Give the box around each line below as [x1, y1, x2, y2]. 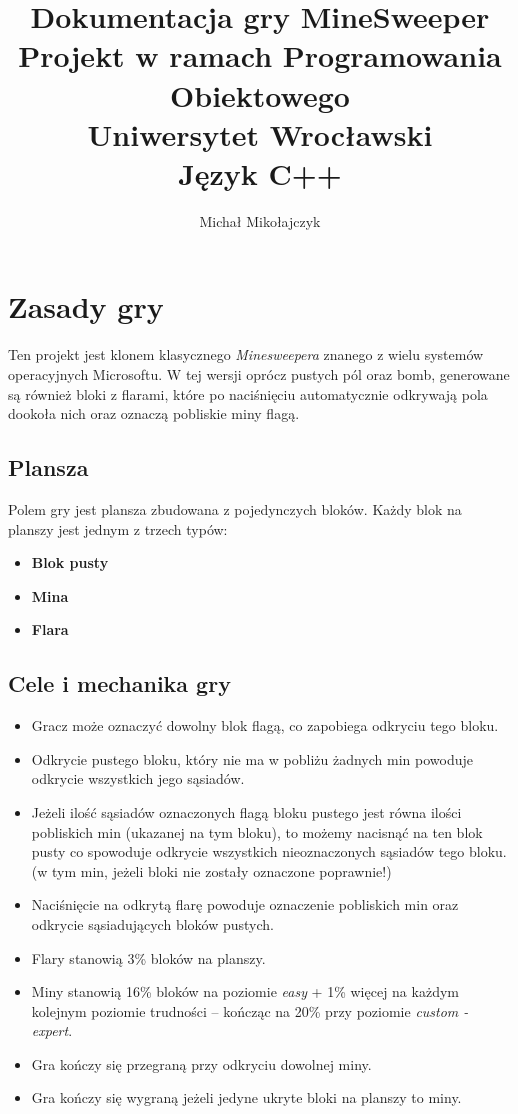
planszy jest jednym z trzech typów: [8, 518, 228, 539]
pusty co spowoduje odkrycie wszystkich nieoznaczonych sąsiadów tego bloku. [31, 841, 507, 862]
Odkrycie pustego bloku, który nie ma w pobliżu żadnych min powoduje [31, 748, 473, 769]
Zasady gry [8, 286, 164, 327]
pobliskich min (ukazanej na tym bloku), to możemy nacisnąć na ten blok [31, 821, 483, 842]
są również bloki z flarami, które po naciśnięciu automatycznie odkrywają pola [8, 383, 488, 404]
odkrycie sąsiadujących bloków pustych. [31, 913, 274, 934]
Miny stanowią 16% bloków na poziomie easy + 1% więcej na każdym [31, 981, 459, 1002]
